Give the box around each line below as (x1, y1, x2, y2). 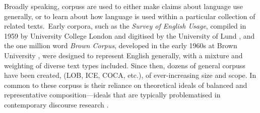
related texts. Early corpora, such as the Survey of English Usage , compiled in (4, 21, 246, 31)
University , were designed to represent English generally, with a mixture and (4, 50, 243, 60)
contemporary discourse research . (4, 99, 109, 109)
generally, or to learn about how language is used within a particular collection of (4, 11, 255, 21)
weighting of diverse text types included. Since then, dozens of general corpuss (4, 60, 245, 70)
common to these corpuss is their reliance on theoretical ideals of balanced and (4, 79, 247, 90)
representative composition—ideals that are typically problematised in (4, 89, 221, 100)
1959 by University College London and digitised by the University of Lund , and (4, 30, 255, 41)
